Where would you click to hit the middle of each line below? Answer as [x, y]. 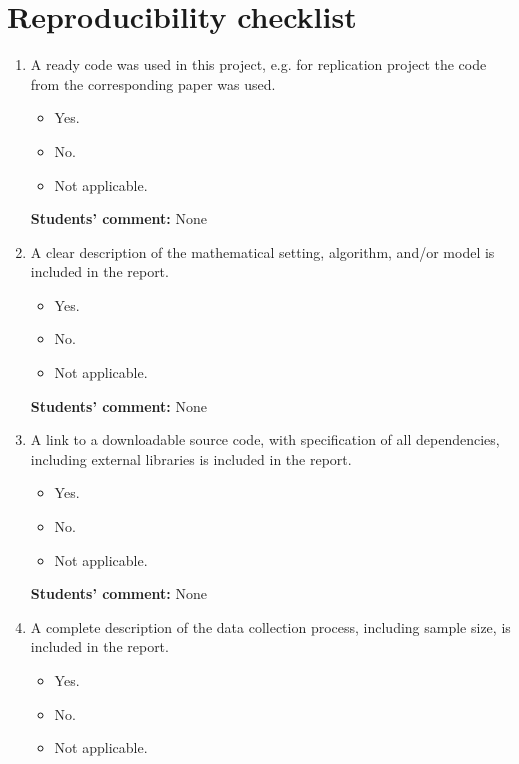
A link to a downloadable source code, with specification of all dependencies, [265, 439]
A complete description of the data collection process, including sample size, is [270, 626]
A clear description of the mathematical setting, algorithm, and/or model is [262, 251]
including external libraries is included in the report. [191, 458]
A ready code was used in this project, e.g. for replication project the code [258, 64]
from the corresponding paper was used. [153, 83]
